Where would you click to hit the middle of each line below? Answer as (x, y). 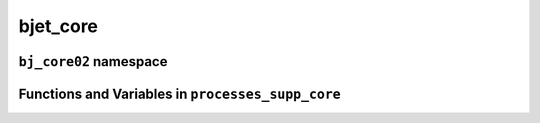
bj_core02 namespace (93, 61)
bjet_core (58, 26)
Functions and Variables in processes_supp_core (179, 93)
